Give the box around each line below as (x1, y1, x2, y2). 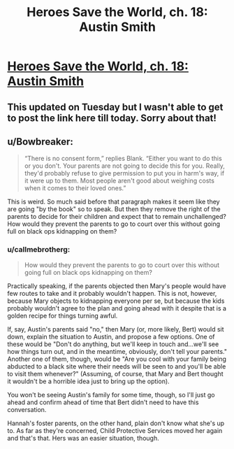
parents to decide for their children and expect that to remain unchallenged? (7, 213, 227, 221)
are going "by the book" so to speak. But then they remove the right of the (7, 205, 221, 213)
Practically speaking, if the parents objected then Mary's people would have (7, 281, 226, 290)
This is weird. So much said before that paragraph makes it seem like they (7, 197, 220, 206)
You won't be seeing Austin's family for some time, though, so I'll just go (7, 390, 215, 399)
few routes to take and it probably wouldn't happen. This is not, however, (7, 289, 217, 297)
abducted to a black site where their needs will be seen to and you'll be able (7, 362, 226, 371)
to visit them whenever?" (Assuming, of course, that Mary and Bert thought (7, 369, 224, 378)
